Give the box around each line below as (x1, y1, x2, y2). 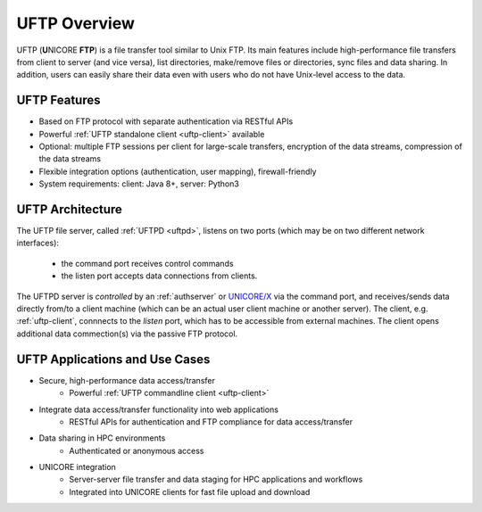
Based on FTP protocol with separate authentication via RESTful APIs (38, 116, 294, 127)
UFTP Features (16, 93, 101, 108)
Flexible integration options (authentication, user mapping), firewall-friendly (38, 166, 317, 177)
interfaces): (16, 237, 60, 249)
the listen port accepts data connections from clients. (61, 270, 258, 281)
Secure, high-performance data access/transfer (38, 375, 216, 385)
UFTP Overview (16, 13, 136, 33)
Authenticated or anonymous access (69, 445, 204, 456)
